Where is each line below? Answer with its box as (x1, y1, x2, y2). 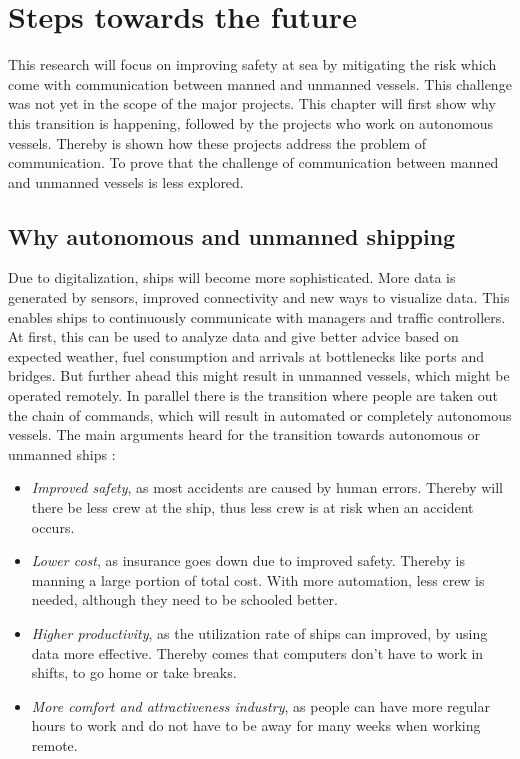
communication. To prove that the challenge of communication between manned (8, 152, 499, 173)
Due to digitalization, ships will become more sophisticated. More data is (8, 267, 456, 288)
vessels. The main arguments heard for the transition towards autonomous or (8, 424, 481, 445)
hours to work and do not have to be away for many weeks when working (31, 715, 481, 736)
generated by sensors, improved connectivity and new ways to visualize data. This (8, 287, 510, 308)
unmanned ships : (8, 443, 116, 464)
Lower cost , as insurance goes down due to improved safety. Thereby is (31, 550, 465, 571)
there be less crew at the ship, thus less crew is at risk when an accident (31, 497, 474, 518)
